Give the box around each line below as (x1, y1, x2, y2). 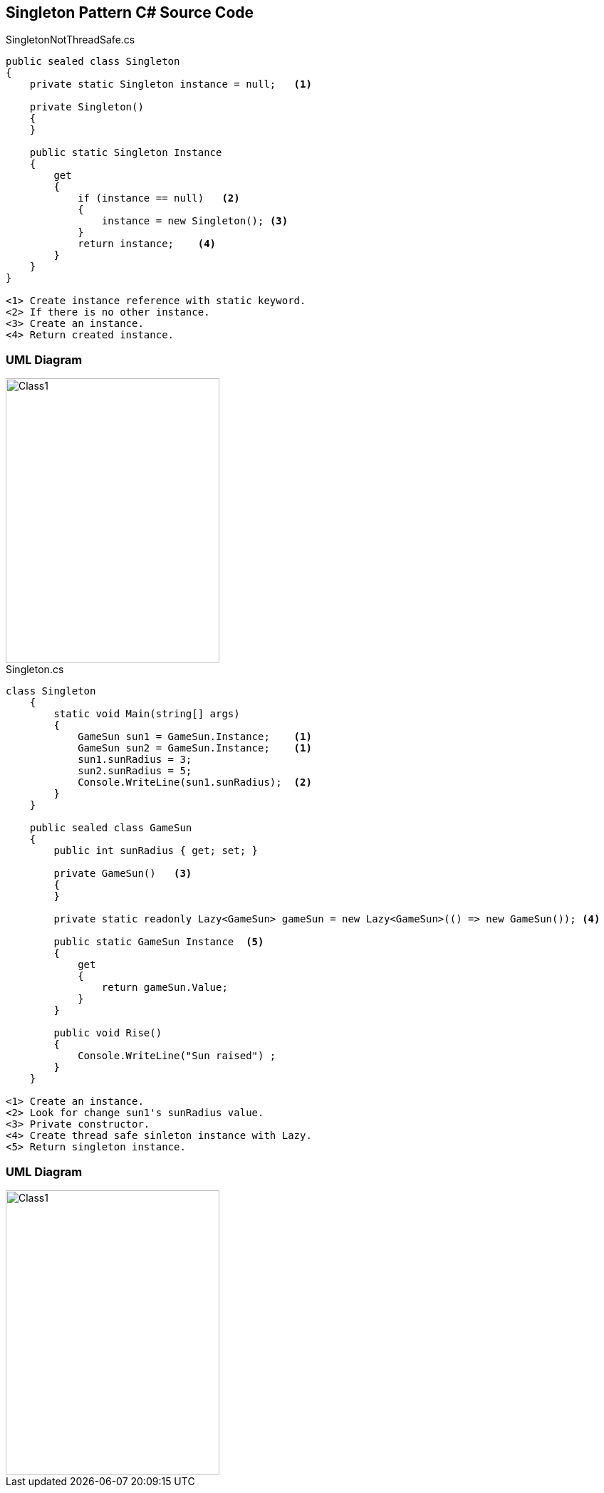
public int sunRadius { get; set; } (53, 845, 259, 857)
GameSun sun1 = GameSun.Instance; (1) (78, 731, 312, 743)
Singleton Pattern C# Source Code (6, 4, 254, 21)
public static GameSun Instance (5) (53, 936, 264, 948)
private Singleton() (29, 101, 144, 113)
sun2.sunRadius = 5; (78, 765, 192, 777)
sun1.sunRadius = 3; (78, 754, 192, 766)
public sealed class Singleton (6, 56, 180, 68)
